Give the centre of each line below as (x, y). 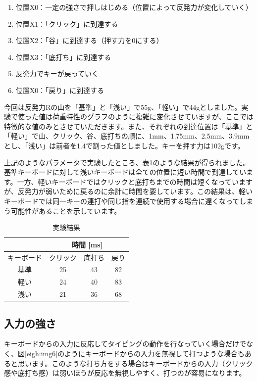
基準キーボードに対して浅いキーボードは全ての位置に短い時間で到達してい (125, 172)
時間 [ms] (87, 244)
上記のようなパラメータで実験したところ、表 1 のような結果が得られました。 (127, 162)
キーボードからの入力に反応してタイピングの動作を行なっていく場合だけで (125, 344)
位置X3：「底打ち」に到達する (63, 57)
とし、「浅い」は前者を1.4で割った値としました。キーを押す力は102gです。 (124, 145)
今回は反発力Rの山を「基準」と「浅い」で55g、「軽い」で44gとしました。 (123, 107)
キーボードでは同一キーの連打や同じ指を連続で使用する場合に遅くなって (122, 201)
